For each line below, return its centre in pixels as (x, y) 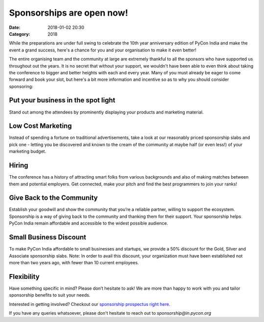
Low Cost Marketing (40, 126)
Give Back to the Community (53, 198)
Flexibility (24, 276)
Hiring (19, 166)
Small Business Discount (48, 237)
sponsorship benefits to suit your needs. (50, 295)
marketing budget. (28, 151)
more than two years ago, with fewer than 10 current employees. (74, 262)
